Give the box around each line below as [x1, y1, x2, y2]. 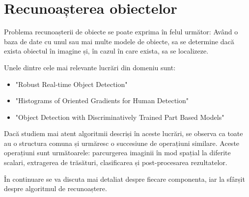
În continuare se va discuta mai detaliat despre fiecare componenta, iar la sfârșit [4, 173, 245, 184]
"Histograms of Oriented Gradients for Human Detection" [15, 95, 189, 106]
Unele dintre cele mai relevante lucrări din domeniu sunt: [4, 62, 176, 72]
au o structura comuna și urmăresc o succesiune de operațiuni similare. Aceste [4, 138, 240, 148]
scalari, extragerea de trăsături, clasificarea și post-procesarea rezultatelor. [4, 157, 227, 168]
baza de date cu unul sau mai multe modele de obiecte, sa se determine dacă [4, 36, 234, 46]
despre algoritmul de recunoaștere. [4, 183, 107, 194]
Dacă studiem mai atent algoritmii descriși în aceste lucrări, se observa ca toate [4, 128, 243, 139]
